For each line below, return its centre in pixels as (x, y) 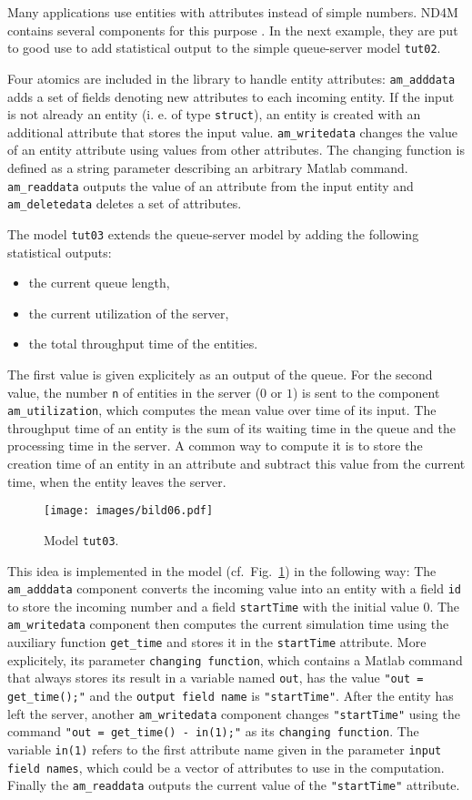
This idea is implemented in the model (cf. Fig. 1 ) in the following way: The (222, 570)
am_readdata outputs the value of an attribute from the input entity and (211, 185)
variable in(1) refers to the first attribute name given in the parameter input (225, 749)
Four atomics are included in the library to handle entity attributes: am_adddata (231, 78)
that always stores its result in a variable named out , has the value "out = (216, 678)
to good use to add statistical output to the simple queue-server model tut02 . (224, 48)
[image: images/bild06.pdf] (129, 511)
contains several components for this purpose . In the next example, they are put (233, 30)
